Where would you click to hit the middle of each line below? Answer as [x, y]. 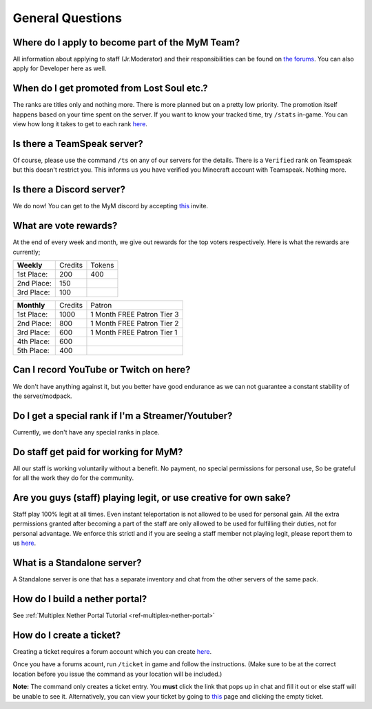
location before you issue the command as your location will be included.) [117, 674]
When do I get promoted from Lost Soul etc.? [110, 89]
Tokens [102, 266]
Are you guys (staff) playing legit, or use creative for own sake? [152, 498]
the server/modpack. [42, 396]
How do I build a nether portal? [80, 599]
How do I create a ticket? [66, 635]
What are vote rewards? [65, 226]
